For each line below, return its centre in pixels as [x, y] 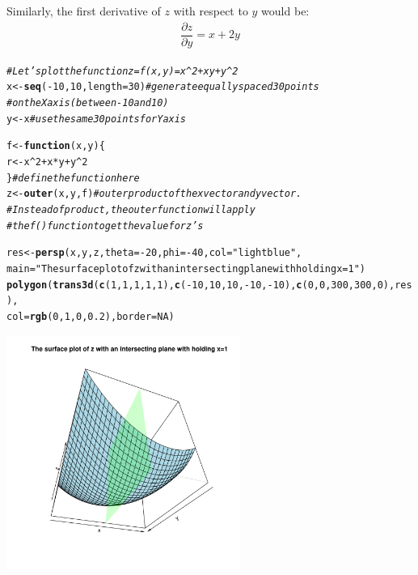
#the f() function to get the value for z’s [105, 226]
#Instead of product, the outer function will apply [131, 209]
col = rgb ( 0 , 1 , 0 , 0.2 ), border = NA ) [91, 316]
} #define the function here [73, 178]
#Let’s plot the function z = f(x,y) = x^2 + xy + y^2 [122, 71]
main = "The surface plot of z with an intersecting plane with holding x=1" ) [186, 268]
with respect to [211, 11]
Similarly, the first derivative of [84, 11]
